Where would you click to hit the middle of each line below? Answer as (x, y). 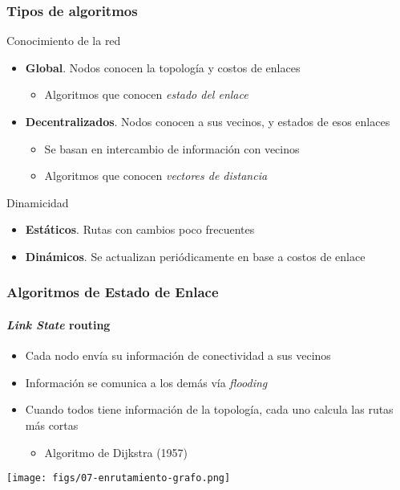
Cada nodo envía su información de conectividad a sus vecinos (178, 355)
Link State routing (59, 325)
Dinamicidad (38, 202)
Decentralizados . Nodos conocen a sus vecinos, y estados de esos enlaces (208, 121)
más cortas (52, 425)
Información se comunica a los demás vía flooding (146, 382)
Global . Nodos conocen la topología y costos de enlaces (163, 67)
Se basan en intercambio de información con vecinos (172, 148)
